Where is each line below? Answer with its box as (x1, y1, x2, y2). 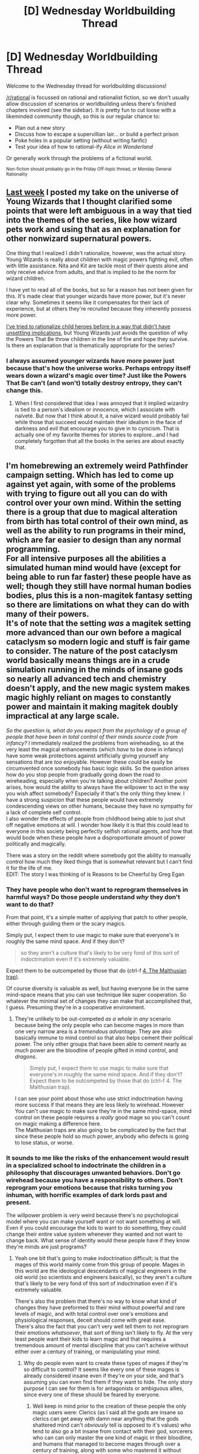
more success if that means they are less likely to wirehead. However (14, 1101, 184, 1108)
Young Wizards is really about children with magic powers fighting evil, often (6, 256, 193, 263)
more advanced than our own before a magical (6, 627, 182, 638)
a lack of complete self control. (6, 808, 82, 816)
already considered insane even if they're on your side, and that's (23, 1372, 184, 1379)
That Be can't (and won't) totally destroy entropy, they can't (6, 378, 182, 387)
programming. (6, 544, 60, 554)
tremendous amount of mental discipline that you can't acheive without (14, 1342, 188, 1349)
